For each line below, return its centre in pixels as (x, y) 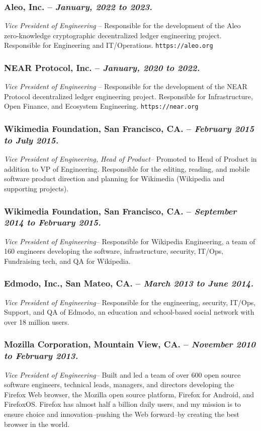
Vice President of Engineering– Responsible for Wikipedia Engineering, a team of (130, 241)
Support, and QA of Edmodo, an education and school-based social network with (129, 312)
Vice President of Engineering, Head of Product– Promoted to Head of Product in (130, 159)
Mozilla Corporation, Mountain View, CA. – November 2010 (130, 344)
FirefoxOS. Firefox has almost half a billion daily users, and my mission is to (122, 404)
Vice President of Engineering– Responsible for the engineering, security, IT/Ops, (130, 302)
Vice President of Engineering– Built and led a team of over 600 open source (122, 374)
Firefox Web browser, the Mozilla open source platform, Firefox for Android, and (129, 394)
